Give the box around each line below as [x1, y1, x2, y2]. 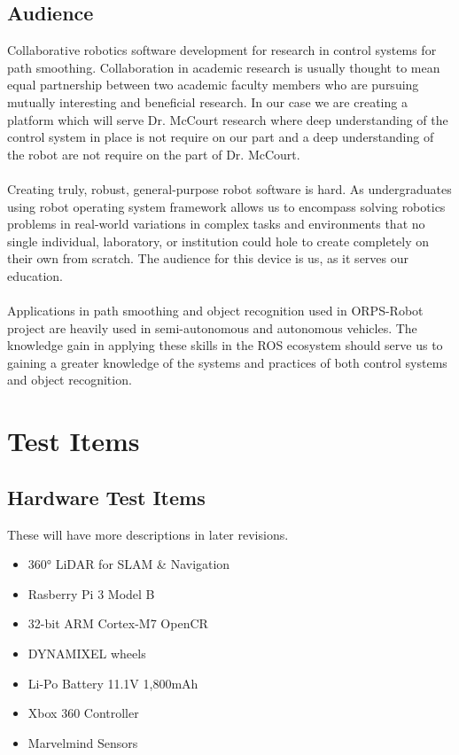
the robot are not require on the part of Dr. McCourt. [7, 144, 300, 163]
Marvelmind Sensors [27, 733, 138, 751]
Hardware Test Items [7, 483, 206, 510]
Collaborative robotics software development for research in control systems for [7, 41, 437, 59]
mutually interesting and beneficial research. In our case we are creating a [7, 92, 408, 111]
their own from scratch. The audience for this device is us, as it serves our [7, 249, 408, 268]
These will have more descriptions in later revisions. [7, 525, 289, 543]
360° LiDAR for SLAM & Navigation [27, 555, 230, 573]
